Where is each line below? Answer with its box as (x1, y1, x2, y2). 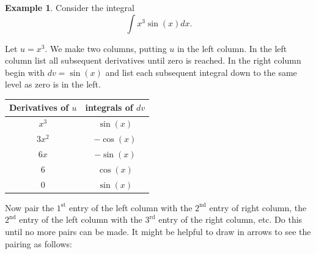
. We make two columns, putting (45, 42, 167, 54)
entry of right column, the (209, 201, 307, 214)
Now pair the (5, 201, 54, 214)
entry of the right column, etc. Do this (158, 213, 303, 226)
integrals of (85, 101, 133, 114)
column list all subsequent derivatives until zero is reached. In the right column (5, 54, 301, 67)
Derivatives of (9, 101, 69, 114)
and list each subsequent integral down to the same (105, 65, 297, 78)
